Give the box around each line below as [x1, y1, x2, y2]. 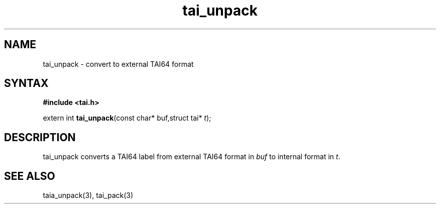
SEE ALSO [4, 169, 55, 182]
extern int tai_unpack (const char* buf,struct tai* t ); [43, 114, 211, 123]
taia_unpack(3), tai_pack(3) [43, 191, 134, 200]
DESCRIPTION [4, 131, 76, 144]
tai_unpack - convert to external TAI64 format [43, 59, 194, 68]
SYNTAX [4, 77, 49, 90]
